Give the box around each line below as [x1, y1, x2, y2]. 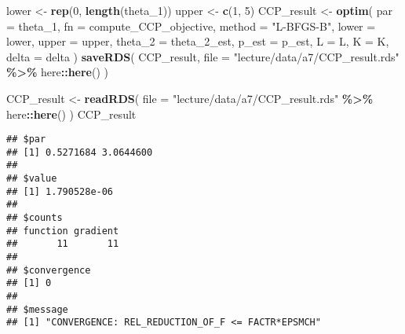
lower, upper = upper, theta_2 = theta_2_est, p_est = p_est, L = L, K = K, [6, 33, 389, 50]
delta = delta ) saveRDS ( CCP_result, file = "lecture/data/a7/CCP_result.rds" [6, 48, 400, 64]
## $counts [6, 212, 63, 224]
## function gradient [6, 225, 119, 237]
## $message [6, 303, 68, 315]
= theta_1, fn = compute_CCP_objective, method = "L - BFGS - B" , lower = [6, 17, 376, 34]
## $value [6, 173, 57, 185]
